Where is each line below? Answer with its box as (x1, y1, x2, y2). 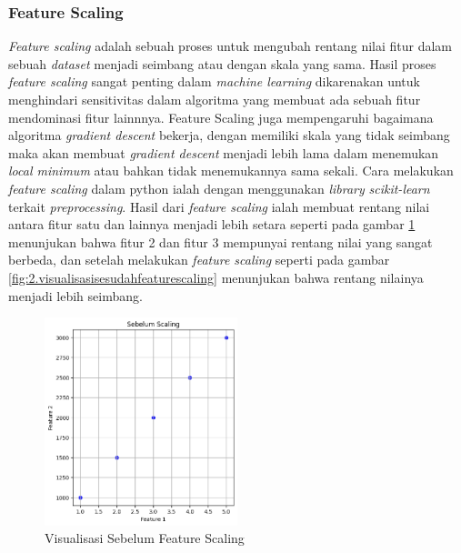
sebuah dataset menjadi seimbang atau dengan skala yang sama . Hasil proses (8, 54, 436, 73)
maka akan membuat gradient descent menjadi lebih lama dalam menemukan (8, 143, 439, 162)
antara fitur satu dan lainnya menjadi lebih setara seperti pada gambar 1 (8, 215, 416, 234)
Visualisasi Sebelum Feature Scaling (45, 528, 245, 548)
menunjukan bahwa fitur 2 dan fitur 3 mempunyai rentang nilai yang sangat (8, 232, 433, 251)
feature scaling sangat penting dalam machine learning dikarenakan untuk (8, 72, 420, 91)
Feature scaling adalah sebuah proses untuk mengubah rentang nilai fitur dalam (8, 36, 453, 55)
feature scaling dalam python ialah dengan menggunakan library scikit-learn (8, 178, 430, 197)
